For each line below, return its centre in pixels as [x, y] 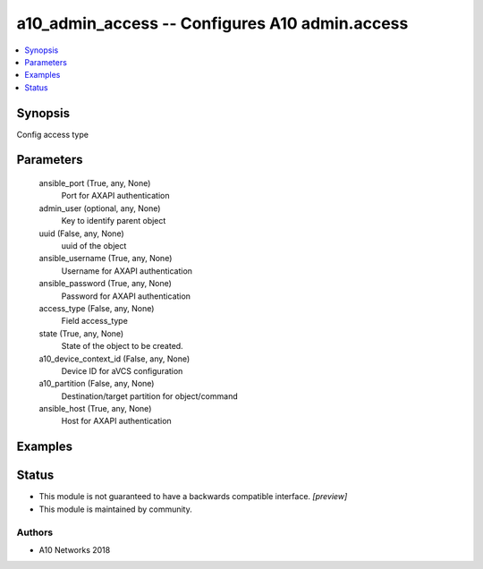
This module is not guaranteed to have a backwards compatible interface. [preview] [193, 497]
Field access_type [95, 321]
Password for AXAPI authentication [126, 296]
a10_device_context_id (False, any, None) [114, 359]
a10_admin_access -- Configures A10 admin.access [212, 23]
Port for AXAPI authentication [115, 196]
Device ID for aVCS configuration [122, 370]
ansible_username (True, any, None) [106, 259]
